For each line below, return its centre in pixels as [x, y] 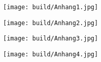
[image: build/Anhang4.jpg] [51, 54]
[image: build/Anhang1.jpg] [51, 7]
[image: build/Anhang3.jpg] [51, 39]
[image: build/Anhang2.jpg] [51, 23]
